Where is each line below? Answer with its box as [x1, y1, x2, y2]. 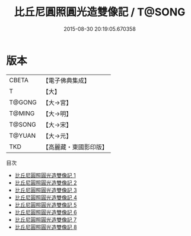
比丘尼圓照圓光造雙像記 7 [14, 216, 77, 223]
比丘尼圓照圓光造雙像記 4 [14, 193, 77, 201]
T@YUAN [9, 131, 36, 140]
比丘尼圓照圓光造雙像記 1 [14, 172, 76, 179]
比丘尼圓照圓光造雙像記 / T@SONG [14, 5, 186, 19]
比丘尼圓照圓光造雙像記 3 [14, 186, 77, 193]
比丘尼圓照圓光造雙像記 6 [14, 208, 77, 216]
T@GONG [9, 98, 37, 106]
